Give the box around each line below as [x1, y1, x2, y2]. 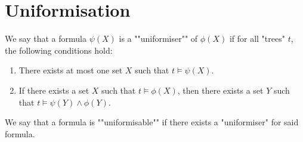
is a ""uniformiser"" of [119, 32, 198, 45]
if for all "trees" [229, 32, 285, 45]
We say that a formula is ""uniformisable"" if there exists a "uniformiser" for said [5, 116, 299, 128]
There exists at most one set [18, 64, 123, 76]
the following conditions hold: [5, 44, 113, 56]
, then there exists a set [177, 84, 264, 96]
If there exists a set [18, 84, 89, 96]
